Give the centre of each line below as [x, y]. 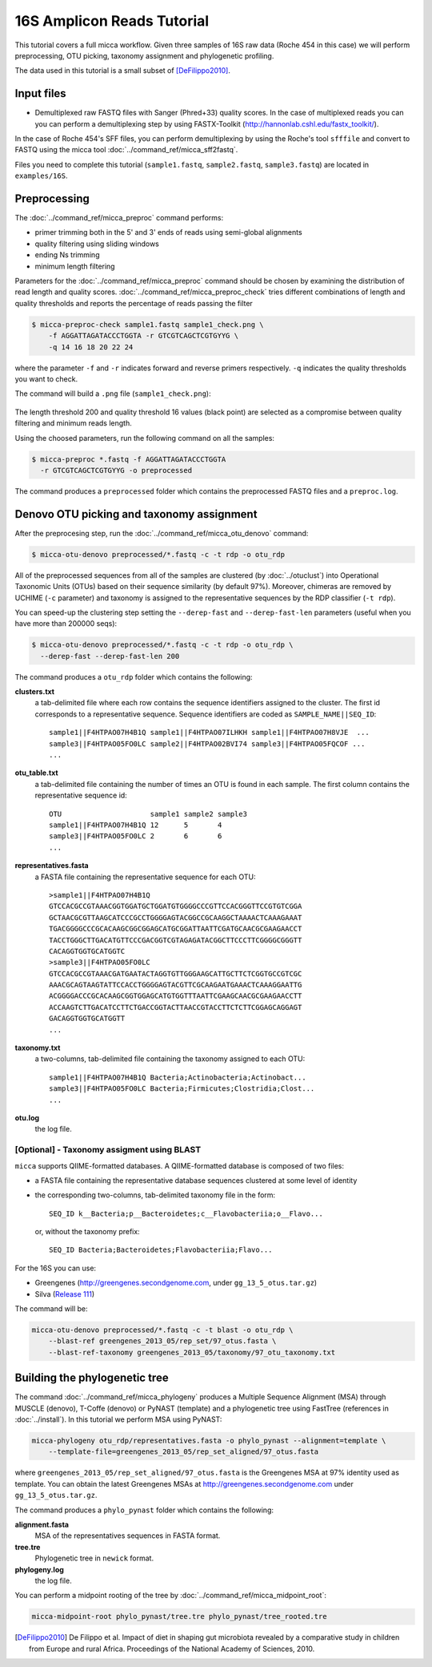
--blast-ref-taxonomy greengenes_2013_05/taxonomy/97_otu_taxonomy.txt [192, 1352]
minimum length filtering [75, 266]
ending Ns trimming [67, 255]
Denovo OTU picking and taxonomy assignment [136, 514]
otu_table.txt [37, 773]
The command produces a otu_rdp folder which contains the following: [134, 676]
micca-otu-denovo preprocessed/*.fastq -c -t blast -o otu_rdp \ [162, 1330]
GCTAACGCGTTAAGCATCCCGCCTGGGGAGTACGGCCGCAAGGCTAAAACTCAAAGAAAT [176, 917]
